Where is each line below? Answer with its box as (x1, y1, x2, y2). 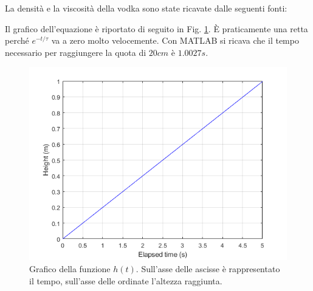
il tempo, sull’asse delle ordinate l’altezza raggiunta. (29, 274, 222, 287)
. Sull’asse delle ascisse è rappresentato (136, 262, 280, 275)
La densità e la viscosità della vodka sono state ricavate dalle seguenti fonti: (5, 2, 287, 14)
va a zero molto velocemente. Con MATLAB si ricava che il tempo (51, 34, 299, 47)
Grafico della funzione (29, 262, 111, 275)
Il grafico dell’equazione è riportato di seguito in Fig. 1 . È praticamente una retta (5, 22, 308, 35)
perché (5, 34, 29, 47)
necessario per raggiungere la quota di (5, 46, 146, 58)
